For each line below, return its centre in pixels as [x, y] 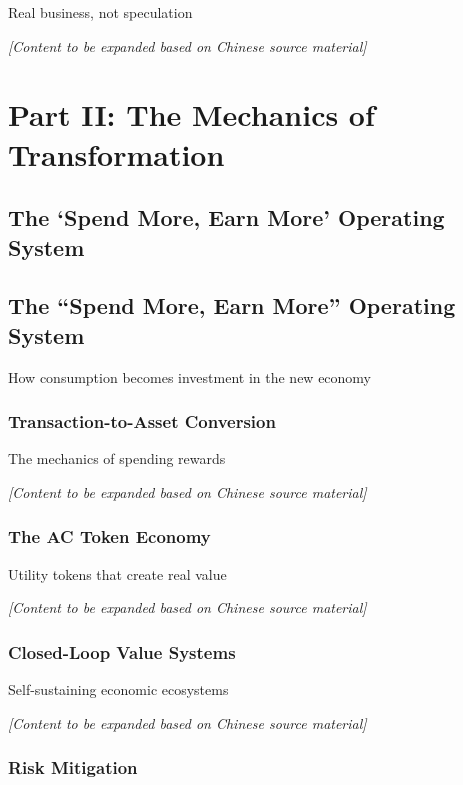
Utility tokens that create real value [117, 573]
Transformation [116, 153]
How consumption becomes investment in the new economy [190, 376]
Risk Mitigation [73, 767]
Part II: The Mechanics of [191, 114]
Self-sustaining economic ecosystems [118, 689]
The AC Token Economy [109, 536]
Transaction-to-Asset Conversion [142, 421]
